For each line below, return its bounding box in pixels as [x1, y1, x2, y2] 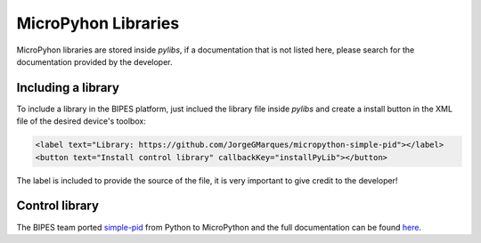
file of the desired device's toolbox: [16, 116, 146, 126]
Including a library [16, 80, 120, 95]
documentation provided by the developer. [16, 56, 173, 67]
